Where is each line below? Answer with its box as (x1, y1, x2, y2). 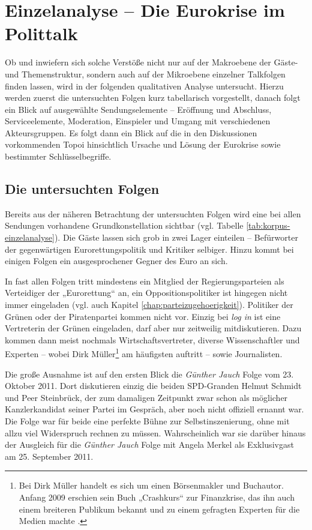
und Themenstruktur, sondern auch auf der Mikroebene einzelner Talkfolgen (5, 67, 286, 80)
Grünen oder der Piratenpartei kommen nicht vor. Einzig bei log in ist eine (5, 310, 281, 322)
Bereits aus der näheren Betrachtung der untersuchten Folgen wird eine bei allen (5, 207, 301, 220)
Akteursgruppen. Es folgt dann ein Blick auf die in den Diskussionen (5, 126, 257, 139)
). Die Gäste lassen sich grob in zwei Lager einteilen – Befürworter (54, 231, 298, 244)
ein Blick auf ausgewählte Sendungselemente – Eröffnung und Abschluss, (5, 103, 272, 115)
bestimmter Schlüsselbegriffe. (5, 150, 112, 163)
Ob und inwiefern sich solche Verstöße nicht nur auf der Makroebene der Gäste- (5, 56, 298, 68)
